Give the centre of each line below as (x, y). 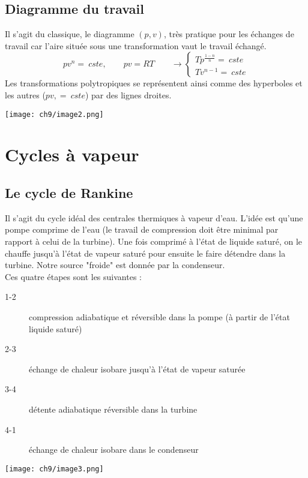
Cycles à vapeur (72, 154)
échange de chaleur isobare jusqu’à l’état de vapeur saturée (137, 369)
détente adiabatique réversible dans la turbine (113, 409)
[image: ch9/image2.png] (54, 114)
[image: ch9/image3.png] (54, 469)
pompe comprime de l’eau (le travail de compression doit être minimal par (142, 229)
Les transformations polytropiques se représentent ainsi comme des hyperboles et (154, 83)
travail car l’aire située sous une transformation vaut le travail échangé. (136, 45)
